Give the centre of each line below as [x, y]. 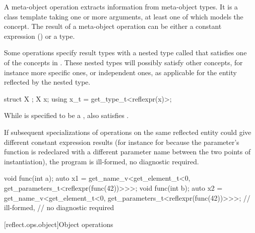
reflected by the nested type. [47, 82]
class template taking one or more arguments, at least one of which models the [124, 16]
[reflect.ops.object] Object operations [59, 224]
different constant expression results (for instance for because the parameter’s [122, 142]
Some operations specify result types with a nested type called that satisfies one [126, 53]
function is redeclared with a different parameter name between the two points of [127, 152]
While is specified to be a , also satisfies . [66, 115]
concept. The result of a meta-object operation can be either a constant [113, 26]
